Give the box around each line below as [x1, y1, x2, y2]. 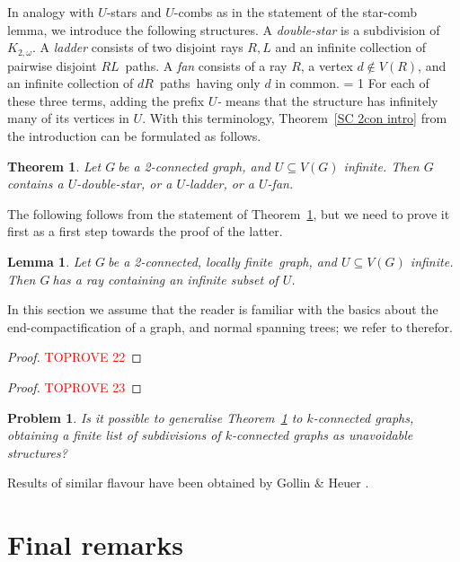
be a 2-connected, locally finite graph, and [107, 251, 337, 270]
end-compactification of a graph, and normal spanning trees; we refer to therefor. [7, 317, 453, 336]
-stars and [106, 3, 162, 21]
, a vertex [300, 56, 353, 75]
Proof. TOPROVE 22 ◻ [7, 347, 142, 366]
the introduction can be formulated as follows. [7, 127, 261, 145]
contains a [7, 174, 64, 193]
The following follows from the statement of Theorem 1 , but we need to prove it [7, 204, 450, 223]
